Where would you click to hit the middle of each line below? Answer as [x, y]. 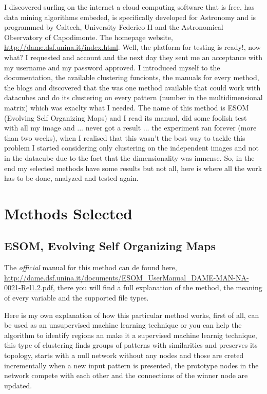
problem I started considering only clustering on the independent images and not [131, 148]
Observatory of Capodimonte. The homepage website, [89, 37]
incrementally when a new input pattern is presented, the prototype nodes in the [131, 365]
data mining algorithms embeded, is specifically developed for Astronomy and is [130, 17]
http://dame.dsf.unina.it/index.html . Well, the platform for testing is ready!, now [132, 47]
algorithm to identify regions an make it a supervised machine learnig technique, [131, 335]
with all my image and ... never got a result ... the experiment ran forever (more [130, 128]
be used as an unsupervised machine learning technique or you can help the [123, 325]
